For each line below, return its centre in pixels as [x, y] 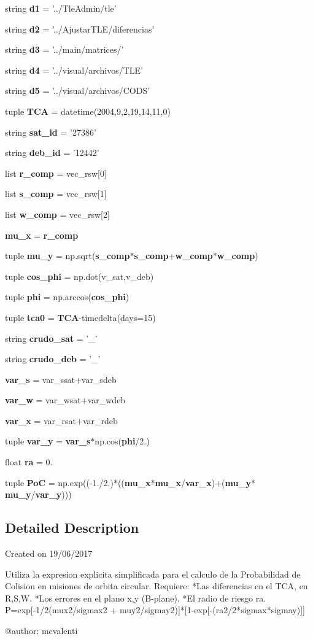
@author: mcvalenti [41, 631]
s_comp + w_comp [173, 256]
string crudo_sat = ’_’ [51, 338]
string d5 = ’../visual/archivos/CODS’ [78, 91]
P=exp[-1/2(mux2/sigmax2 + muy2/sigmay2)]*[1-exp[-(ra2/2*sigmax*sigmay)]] [155, 610]
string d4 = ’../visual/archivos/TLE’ [74, 70]
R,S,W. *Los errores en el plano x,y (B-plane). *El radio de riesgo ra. [136, 598]
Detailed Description [72, 528]
